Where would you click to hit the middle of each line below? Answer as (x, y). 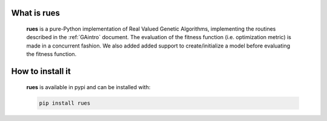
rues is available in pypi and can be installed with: (88, 87)
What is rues (36, 13)
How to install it (41, 71)
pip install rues (65, 103)
